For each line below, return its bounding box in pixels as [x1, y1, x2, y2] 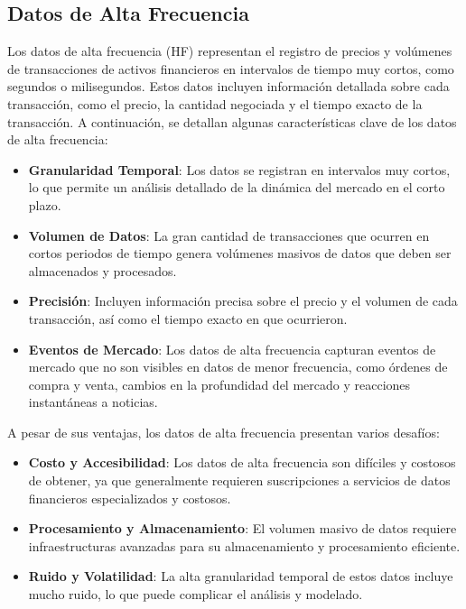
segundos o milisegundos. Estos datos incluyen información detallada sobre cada [7, 77, 450, 96]
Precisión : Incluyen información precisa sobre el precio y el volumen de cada [28, 291, 458, 310]
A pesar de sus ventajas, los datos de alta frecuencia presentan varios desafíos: [7, 422, 440, 441]
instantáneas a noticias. [28, 392, 158, 411]
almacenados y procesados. [28, 261, 177, 280]
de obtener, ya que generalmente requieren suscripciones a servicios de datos [28, 471, 451, 490]
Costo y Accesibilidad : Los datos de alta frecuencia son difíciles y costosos [28, 453, 456, 472]
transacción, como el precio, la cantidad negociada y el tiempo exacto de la [7, 94, 423, 113]
